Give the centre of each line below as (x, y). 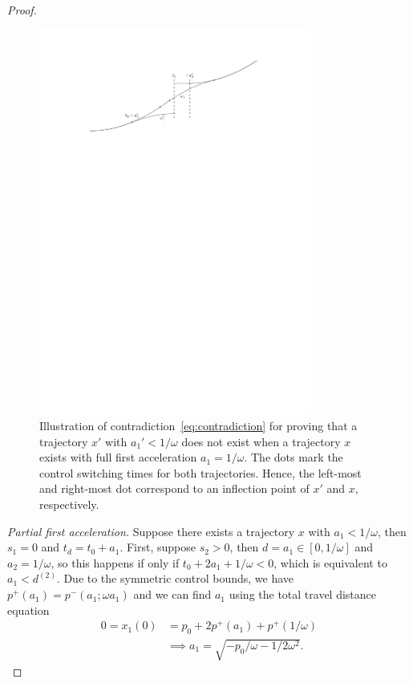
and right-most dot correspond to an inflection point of (174, 488)
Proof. (22, 10)
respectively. (69, 504)
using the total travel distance (303, 594)
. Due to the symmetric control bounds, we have (175, 578)
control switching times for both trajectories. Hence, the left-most (200, 472)
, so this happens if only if (115, 562)
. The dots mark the (294, 457)
